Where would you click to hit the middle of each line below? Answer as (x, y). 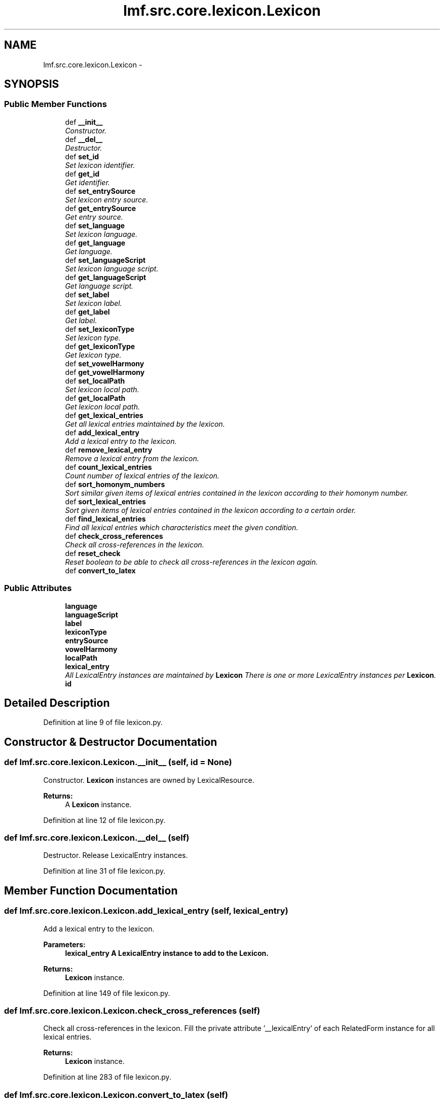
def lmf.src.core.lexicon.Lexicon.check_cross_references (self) (132, 1010)
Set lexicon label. (94, 303)
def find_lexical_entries (105, 519)
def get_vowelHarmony (105, 372)
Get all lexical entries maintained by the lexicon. (145, 424)
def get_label (87, 312)
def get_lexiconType (100, 346)
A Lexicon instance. (98, 804)
